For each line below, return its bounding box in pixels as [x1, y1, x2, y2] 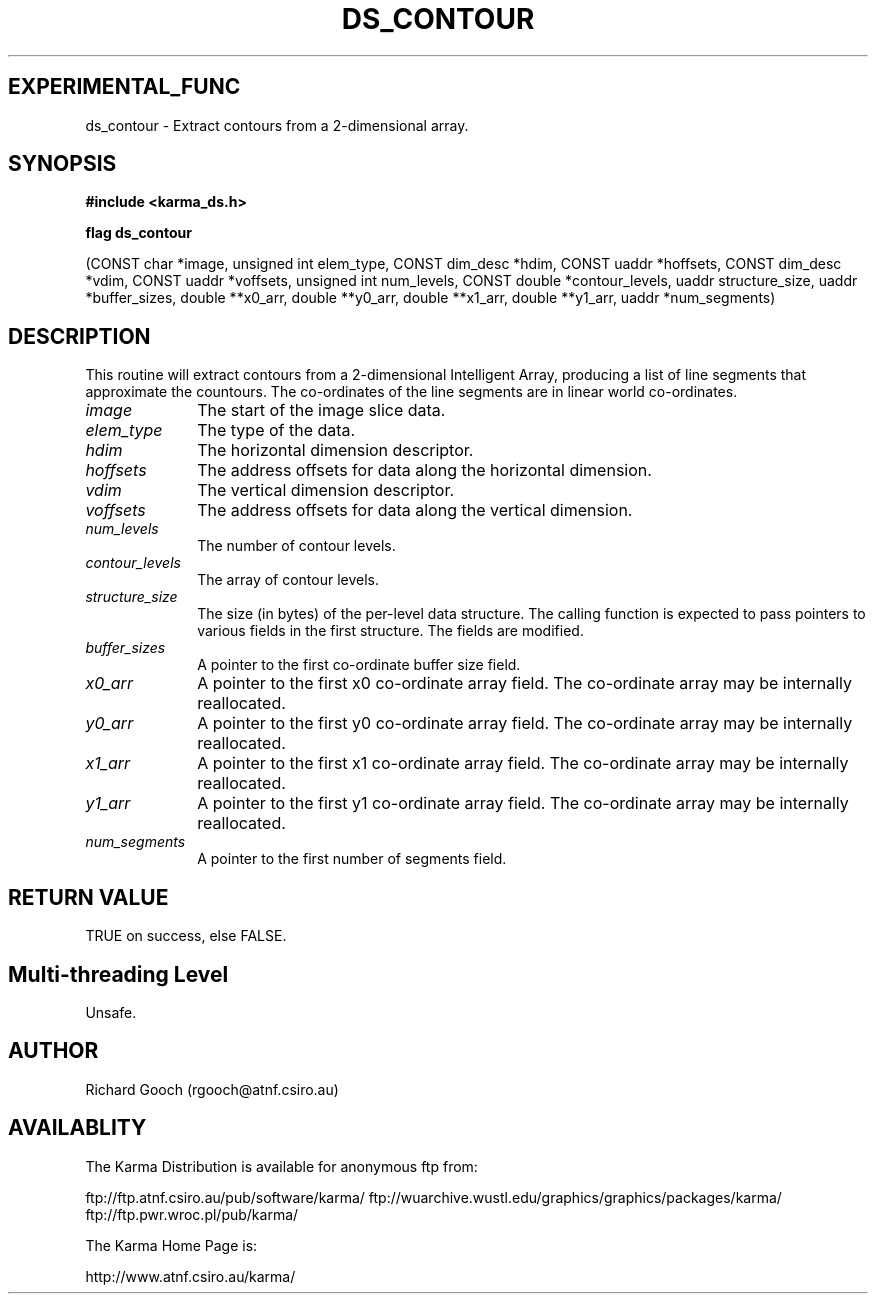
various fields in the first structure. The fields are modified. [197, 622, 584, 640]
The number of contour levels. [197, 537, 396, 555]
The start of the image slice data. [197, 400, 446, 421]
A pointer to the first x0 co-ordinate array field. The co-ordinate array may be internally [197, 673, 853, 694]
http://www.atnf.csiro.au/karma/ [85, 1267, 296, 1285]
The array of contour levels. [197, 571, 380, 589]
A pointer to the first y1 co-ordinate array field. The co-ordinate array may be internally [197, 793, 849, 814]
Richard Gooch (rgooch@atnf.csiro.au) [85, 1080, 339, 1098]
